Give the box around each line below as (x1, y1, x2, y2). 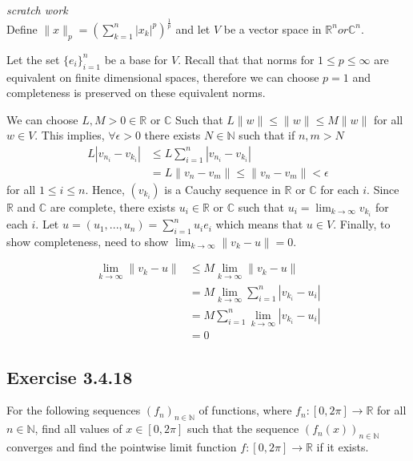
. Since (367, 180, 399, 197)
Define (6, 20, 38, 37)
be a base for (104, 51, 168, 67)
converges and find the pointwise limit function (6, 439, 237, 455)
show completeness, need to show (6, 233, 169, 249)
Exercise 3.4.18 (6, 364, 133, 389)
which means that (215, 216, 303, 233)
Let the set (6, 51, 60, 67)
